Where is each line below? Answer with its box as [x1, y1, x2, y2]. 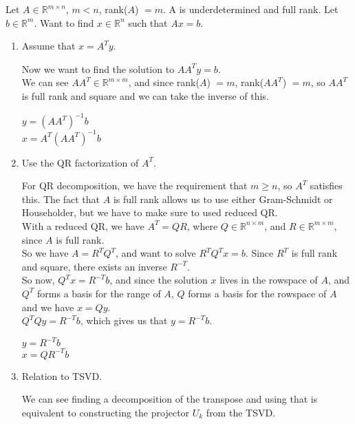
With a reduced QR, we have [21, 218, 144, 233]
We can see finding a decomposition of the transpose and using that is [21, 392, 318, 406]
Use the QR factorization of [21, 155, 139, 169]
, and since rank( [128, 75, 200, 89]
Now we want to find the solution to [21, 61, 175, 76]
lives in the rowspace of [219, 273, 318, 287]
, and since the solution [109, 273, 208, 287]
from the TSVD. [206, 405, 276, 419]
